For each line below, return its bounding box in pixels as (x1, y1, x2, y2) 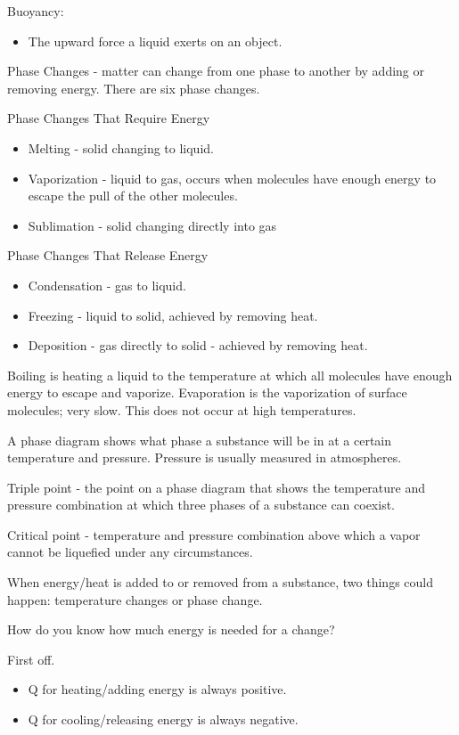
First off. (7, 649, 55, 668)
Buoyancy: (7, 2, 64, 20)
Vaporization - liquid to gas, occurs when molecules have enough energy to (28, 168, 437, 187)
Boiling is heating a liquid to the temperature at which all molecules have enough (7, 365, 453, 384)
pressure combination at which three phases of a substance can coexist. (7, 495, 396, 514)
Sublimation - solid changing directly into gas (28, 216, 277, 234)
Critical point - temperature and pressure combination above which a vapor (7, 525, 421, 543)
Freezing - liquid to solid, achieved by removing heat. (28, 306, 318, 324)
